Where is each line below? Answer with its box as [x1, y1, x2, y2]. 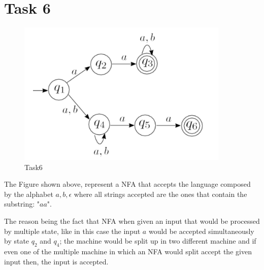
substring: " [4, 198, 40, 209]
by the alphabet [4, 188, 53, 199]
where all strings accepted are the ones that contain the [74, 188, 247, 199]
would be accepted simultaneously [148, 225, 254, 236]
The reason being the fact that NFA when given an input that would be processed [4, 215, 260, 226]
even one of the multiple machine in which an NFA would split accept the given [4, 246, 252, 256]
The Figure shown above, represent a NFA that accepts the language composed [4, 179, 251, 189]
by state [4, 235, 29, 246]
